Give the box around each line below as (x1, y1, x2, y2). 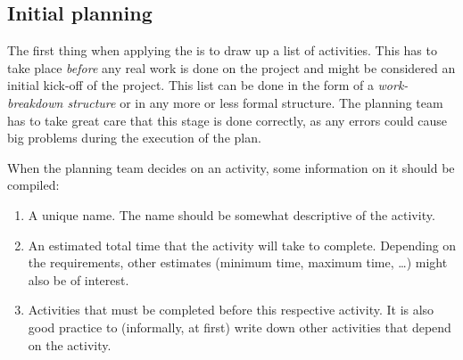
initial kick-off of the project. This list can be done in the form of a (7, 76, 374, 94)
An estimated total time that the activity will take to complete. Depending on (28, 235, 457, 254)
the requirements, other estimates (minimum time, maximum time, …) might (28, 253, 448, 272)
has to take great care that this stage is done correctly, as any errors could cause (7, 110, 448, 129)
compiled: (7, 176, 60, 194)
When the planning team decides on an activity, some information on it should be (7, 158, 455, 176)
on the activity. (28, 335, 112, 354)
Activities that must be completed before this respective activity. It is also (28, 300, 434, 319)
